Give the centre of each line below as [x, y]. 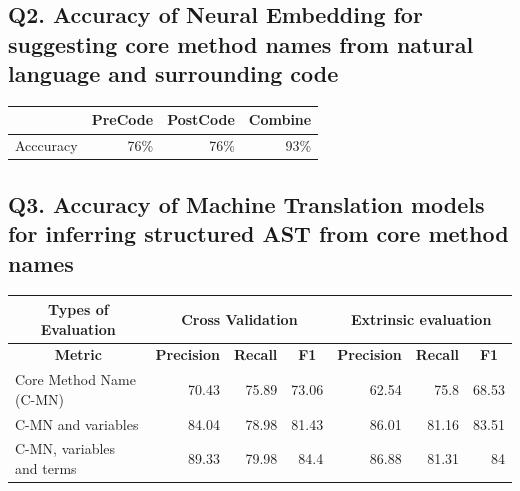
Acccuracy [46, 145]
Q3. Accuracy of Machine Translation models [246, 203]
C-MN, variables [65, 448]
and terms [46, 468]
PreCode [122, 119]
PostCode [201, 119]
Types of [78, 308]
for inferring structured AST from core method [258, 233]
